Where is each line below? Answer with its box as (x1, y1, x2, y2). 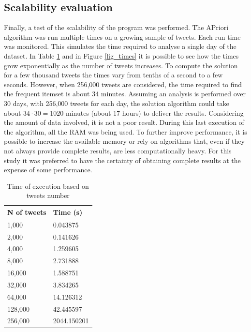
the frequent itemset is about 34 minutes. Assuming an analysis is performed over (4, 89, 246, 99)
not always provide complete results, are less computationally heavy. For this (4, 145, 232, 155)
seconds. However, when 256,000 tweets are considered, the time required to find (4, 79, 242, 89)
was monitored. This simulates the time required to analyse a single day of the (4, 41, 236, 51)
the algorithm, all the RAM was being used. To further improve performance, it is (4, 126, 247, 136)
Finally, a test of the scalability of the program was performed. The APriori (4, 22, 229, 32)
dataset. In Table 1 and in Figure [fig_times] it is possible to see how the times (4, 50, 239, 60)
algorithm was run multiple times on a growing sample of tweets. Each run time (4, 31, 241, 42)
